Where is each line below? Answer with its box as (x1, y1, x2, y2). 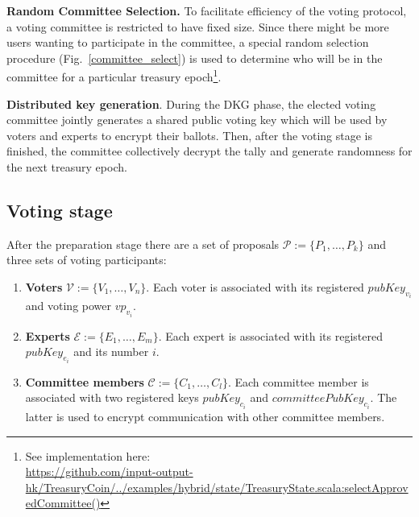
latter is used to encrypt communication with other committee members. (25, 407, 385, 424)
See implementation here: (25, 447, 151, 464)
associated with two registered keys (25, 389, 199, 406)
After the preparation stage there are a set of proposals (6, 235, 280, 252)
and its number (73, 343, 149, 360)
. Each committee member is (227, 373, 369, 390)
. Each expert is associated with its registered (158, 327, 384, 344)
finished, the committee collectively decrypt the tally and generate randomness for (6, 143, 413, 159)
